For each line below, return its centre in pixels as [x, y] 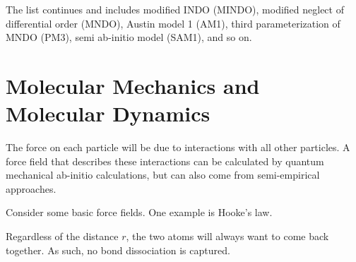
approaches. [31, 188]
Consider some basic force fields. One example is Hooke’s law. [139, 212]
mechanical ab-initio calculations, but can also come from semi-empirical [163, 175]
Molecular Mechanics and [133, 85]
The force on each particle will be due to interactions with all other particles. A [178, 147]
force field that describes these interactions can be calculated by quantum [165, 161]
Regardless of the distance [62, 236]
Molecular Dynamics [108, 113]
